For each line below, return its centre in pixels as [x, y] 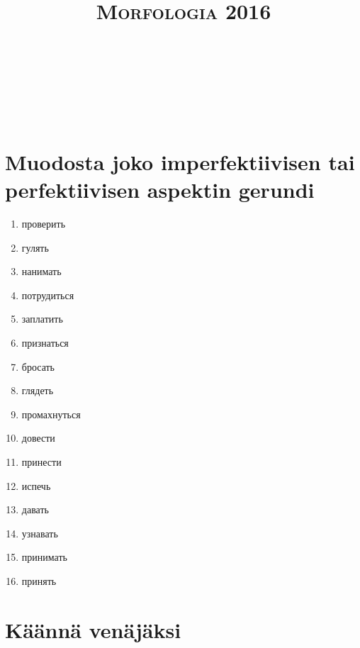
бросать [38, 366]
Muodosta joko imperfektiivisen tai [180, 161]
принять [39, 580]
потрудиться [48, 295]
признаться [45, 343]
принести [41, 462]
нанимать [41, 271]
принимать [44, 557]
